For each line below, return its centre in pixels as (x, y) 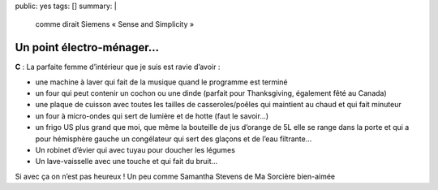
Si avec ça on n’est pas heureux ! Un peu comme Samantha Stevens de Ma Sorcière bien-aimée (175, 176)
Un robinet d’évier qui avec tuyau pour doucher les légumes (135, 150)
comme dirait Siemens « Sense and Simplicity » (115, 24)
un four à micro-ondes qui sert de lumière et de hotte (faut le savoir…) (152, 116)
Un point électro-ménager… (87, 47)
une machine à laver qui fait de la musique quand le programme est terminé (161, 82)
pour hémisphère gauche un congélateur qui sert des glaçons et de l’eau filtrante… (174, 139)
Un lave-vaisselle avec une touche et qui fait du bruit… (127, 162)
